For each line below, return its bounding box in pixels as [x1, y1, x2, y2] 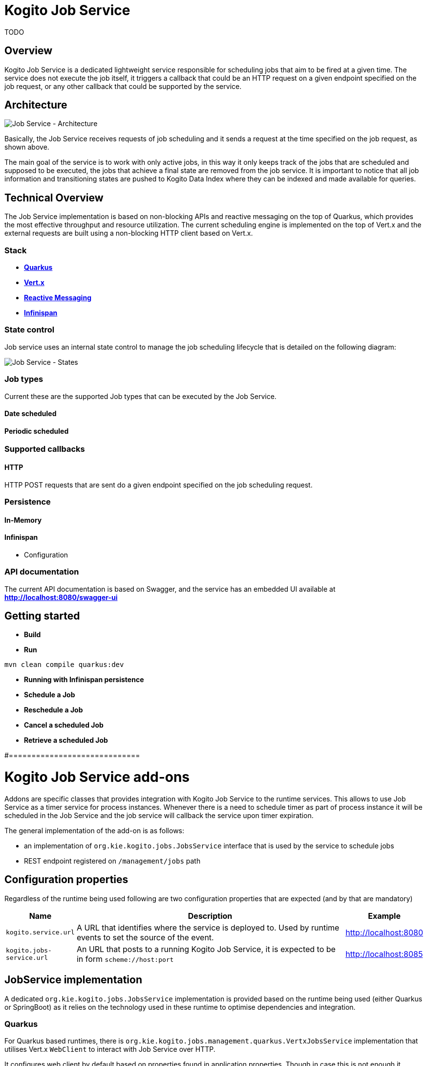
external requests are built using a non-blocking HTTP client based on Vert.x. [4, 229, 253, 238]
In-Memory [4, 515, 42, 524]
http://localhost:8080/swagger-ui [4, 593, 118, 601]
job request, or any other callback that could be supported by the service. [4, 82, 242, 90]
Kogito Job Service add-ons [4, 769, 190, 786]
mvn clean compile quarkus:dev [4, 661, 124, 669]
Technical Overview [4, 191, 104, 204]
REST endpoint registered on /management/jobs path [24, 856, 201, 865]
